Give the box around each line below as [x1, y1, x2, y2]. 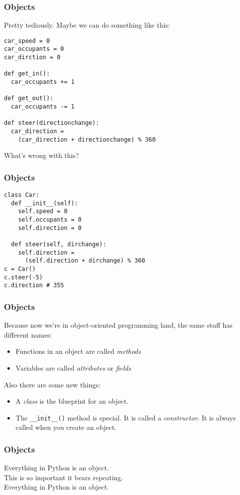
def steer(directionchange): [4, 119, 100, 127]
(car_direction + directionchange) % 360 [18, 136, 156, 143]
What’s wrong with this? [4, 150, 79, 160]
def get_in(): [4, 70, 50, 77]
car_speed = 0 [4, 37, 50, 44]
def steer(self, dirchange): [11, 241, 106, 248]
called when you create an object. [15, 422, 117, 432]
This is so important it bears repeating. [4, 472, 123, 482]
